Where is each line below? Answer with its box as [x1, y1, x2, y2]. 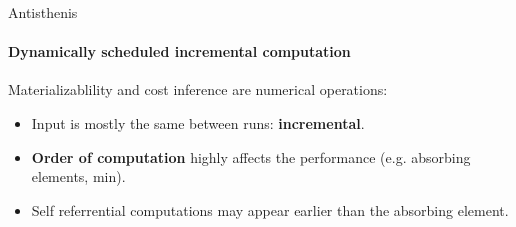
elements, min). [31, 166, 126, 187]
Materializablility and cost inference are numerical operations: [8, 79, 388, 100]
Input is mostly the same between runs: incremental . [31, 112, 365, 133]
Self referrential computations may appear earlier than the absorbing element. [31, 199, 509, 220]
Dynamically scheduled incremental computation [8, 41, 351, 62]
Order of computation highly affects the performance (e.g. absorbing [31, 146, 471, 167]
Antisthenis [8, 2, 78, 22]
